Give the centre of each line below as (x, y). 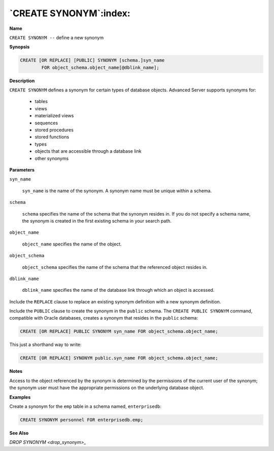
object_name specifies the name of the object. (72, 244)
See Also (19, 433)
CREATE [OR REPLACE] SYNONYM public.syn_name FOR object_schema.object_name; (119, 358)
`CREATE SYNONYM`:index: (70, 13)
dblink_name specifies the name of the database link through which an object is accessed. (118, 290)
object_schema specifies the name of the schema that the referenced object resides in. (115, 267)
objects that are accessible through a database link (88, 151)
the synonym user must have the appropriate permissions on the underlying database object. (107, 388)
